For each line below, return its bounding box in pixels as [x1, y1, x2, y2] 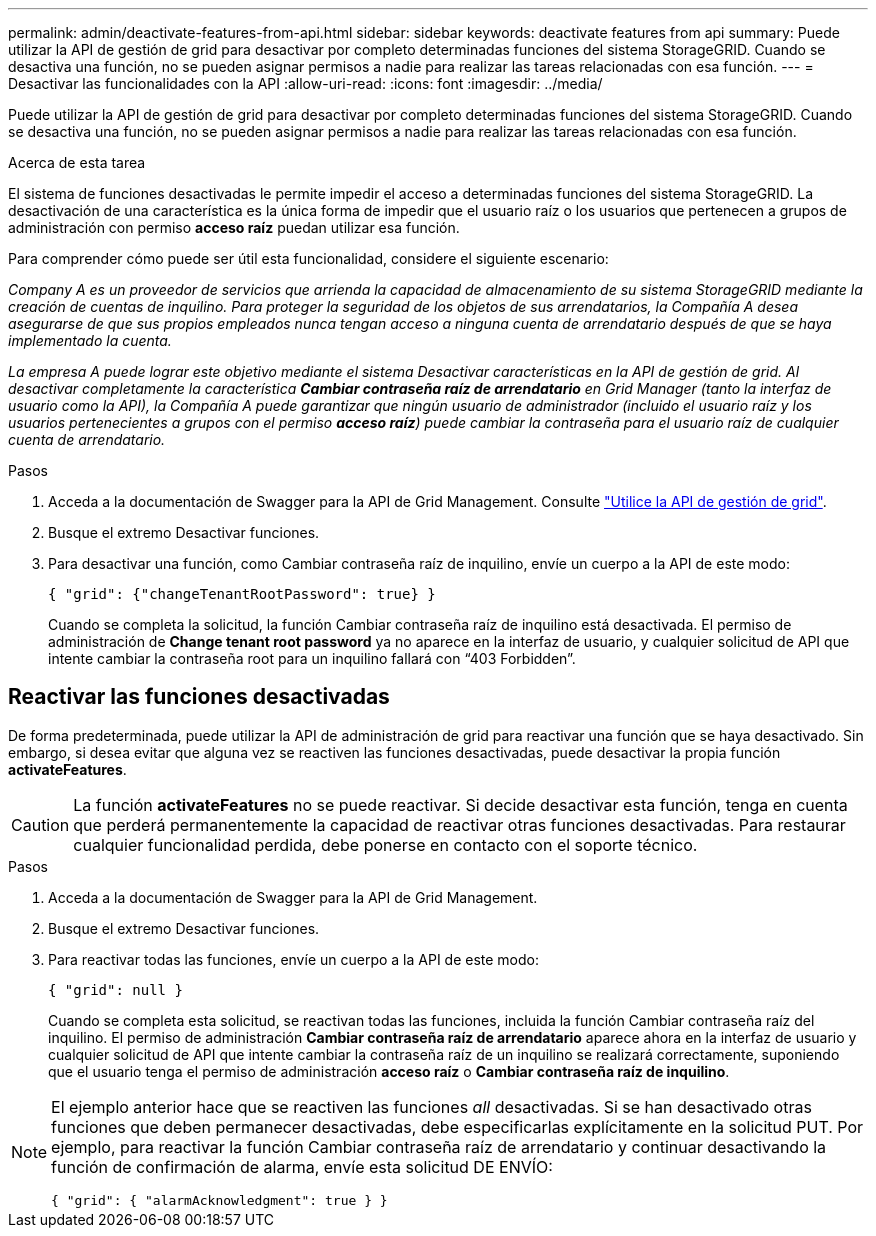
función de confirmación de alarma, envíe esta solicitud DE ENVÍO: [51, 1156, 553, 1177]
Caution [11, 814, 70, 835]
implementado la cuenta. [8, 332, 172, 349]
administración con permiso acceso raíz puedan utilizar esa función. [8, 219, 460, 236]
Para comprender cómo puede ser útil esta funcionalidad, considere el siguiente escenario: [8, 250, 609, 267]
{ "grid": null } [48, 981, 183, 998]
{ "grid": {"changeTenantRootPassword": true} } [48, 586, 436, 602]
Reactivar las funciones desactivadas [8, 684, 390, 710]
